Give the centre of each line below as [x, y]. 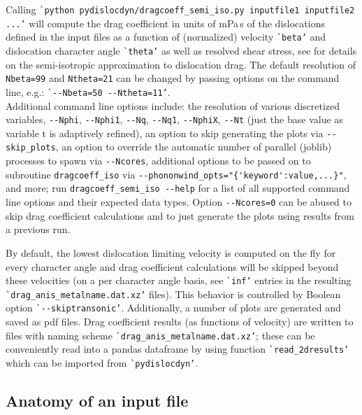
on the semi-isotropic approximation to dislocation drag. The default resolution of [181, 64]
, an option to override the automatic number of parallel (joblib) [194, 147]
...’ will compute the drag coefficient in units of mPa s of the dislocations [165, 23]
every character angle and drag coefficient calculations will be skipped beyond [172, 266]
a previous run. [38, 229]
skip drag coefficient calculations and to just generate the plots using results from [180, 215]
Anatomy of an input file [97, 401]
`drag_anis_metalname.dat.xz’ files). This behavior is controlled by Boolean [173, 294]
